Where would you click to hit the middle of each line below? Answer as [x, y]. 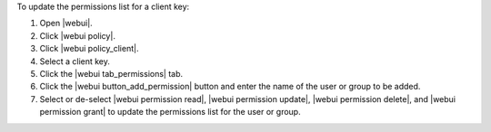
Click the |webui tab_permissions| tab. [111, 73]
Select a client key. [75, 61]
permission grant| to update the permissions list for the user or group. [170, 112]
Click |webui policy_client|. [89, 49]
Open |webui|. [66, 24]
